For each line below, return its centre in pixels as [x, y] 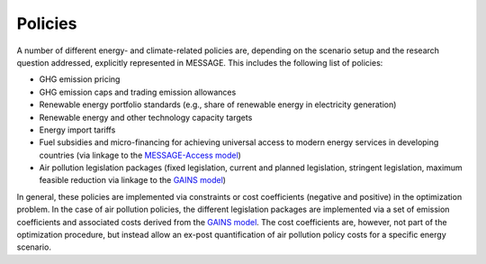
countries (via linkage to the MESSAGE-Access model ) [140, 155]
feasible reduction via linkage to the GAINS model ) [133, 180]
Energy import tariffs [77, 130]
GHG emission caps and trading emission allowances [138, 92]
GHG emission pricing [80, 79]
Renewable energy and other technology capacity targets [146, 117]
